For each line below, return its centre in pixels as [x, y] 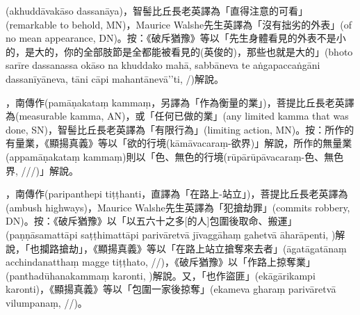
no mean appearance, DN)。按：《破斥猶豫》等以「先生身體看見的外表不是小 [176, 38]
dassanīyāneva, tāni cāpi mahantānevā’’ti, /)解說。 [115, 78]
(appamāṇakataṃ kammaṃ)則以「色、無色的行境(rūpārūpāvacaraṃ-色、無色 [175, 156]
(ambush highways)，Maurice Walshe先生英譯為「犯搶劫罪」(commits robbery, [178, 207]
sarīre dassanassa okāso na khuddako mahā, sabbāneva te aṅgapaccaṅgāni [163, 65]
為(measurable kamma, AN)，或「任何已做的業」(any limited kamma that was [177, 116]
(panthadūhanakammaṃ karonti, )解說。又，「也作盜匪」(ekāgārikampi [161, 275]
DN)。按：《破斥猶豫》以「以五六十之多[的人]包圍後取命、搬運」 [152, 221]
